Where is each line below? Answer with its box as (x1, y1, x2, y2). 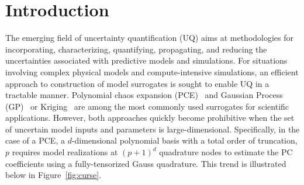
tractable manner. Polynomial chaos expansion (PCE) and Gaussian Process (5, 89, 283, 101)
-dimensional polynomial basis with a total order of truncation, (71, 134, 298, 146)
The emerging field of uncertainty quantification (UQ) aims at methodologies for (5, 32, 294, 44)
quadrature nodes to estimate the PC (159, 146, 293, 158)
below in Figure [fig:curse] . (5, 169, 102, 181)
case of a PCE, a (5, 134, 65, 146)
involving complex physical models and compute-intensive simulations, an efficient (5, 65, 299, 78)
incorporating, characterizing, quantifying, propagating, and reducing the (5, 43, 267, 55)
